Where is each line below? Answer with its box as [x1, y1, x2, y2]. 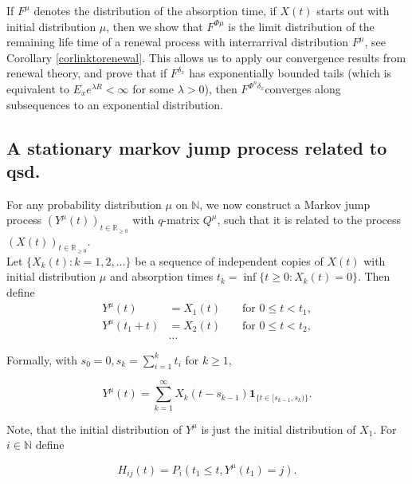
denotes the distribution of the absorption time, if [33, 2, 277, 18]
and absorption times [109, 268, 214, 285]
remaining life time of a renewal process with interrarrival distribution [6, 33, 349, 50]
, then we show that [106, 18, 203, 34]
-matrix [163, 211, 200, 228]
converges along [265, 81, 341, 97]
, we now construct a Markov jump [199, 195, 371, 212]
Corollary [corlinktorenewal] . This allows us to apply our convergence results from [6, 49, 406, 65]
